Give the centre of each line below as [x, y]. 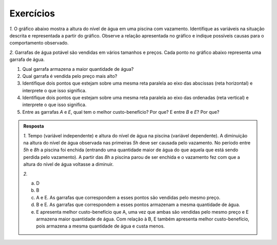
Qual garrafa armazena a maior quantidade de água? [78, 69]
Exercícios [32, 13]
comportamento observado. [39, 43]
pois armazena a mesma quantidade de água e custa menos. [101, 226]
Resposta [34, 126]
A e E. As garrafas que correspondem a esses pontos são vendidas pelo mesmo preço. [128, 197]
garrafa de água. [27, 59]
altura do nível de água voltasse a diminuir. [68, 165]
